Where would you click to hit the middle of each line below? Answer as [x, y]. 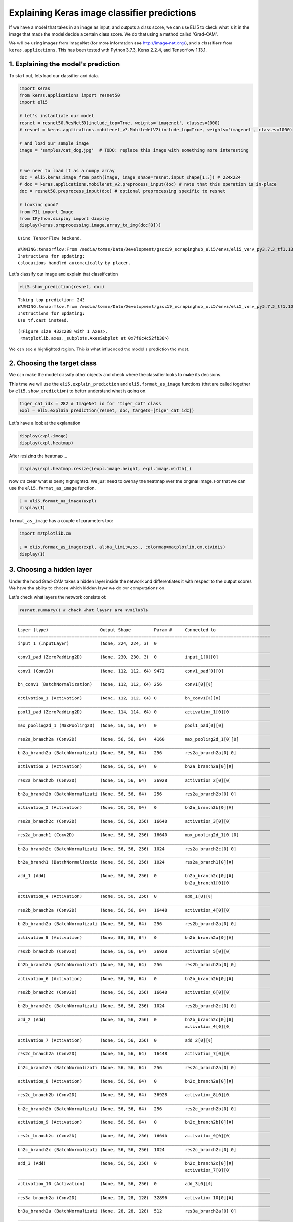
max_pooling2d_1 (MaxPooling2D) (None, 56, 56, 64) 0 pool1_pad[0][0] [121, 725]
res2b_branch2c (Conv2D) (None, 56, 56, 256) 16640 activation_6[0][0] [125, 992]
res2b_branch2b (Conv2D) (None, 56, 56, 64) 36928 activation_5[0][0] [125, 951]
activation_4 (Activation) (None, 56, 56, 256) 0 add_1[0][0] [115, 896]
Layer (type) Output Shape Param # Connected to [117, 630]
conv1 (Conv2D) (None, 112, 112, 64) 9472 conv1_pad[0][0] [121, 671]
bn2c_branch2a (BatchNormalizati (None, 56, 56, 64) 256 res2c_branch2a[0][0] [127, 1068]
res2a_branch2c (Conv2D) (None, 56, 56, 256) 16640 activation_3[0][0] [125, 821]
